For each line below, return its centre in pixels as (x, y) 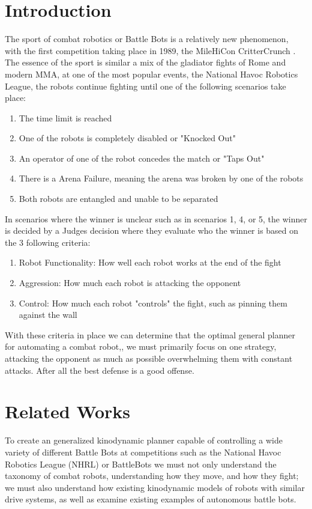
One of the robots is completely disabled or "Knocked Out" (127, 138)
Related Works (68, 411)
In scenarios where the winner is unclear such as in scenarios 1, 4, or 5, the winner (156, 218)
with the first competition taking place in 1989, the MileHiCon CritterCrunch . (150, 50)
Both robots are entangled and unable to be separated (118, 199)
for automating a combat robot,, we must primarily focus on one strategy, (141, 346)
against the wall (48, 315)
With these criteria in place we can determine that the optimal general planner (150, 334)
